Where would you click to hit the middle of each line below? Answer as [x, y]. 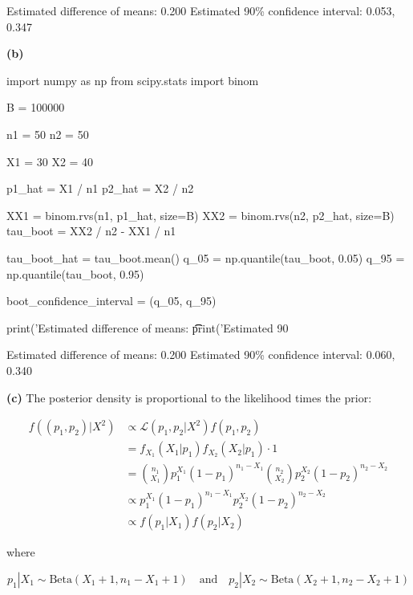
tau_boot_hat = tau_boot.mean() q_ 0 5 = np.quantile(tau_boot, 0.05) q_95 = [206, 257]
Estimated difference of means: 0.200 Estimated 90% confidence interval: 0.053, [201, 10]
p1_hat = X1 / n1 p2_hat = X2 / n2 [100, 188]
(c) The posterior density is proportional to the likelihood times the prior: [189, 397]
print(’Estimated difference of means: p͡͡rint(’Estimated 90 [148, 327]
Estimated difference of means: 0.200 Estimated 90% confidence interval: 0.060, [201, 355]
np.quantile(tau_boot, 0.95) [75, 273]
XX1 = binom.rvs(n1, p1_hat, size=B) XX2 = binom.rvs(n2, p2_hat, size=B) [200, 215]
